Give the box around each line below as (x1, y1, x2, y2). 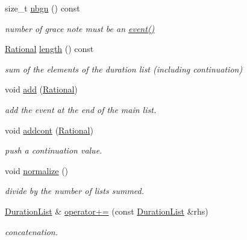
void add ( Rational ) (5, 83, 78, 96)
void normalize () (5, 164, 69, 177)
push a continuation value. (5, 144, 102, 157)
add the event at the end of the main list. (5, 103, 157, 115)
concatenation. (5, 225, 58, 238)
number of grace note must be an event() (5, 22, 155, 34)
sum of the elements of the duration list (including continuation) (5, 62, 243, 75)
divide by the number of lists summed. (5, 184, 145, 197)
